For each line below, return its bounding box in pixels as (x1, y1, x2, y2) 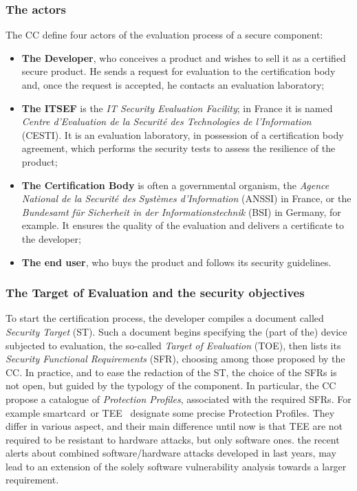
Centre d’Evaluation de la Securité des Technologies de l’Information (21, 114, 312, 129)
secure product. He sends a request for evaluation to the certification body (21, 64, 336, 78)
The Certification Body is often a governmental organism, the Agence (21, 177, 329, 192)
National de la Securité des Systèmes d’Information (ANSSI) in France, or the (21, 191, 351, 206)
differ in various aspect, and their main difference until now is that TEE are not (6, 419, 343, 433)
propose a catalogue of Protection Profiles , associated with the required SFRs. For (6, 391, 351, 406)
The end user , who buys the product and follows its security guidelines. (21, 254, 332, 269)
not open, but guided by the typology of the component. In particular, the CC (6, 378, 336, 393)
